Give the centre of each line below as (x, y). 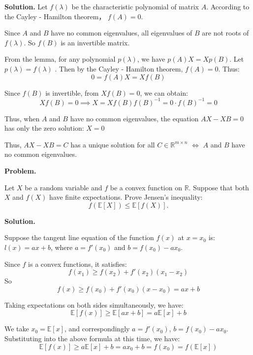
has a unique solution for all (113, 144)
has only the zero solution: (44, 128)
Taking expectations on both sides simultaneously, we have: (94, 304)
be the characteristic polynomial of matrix (135, 6)
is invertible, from (72, 92)
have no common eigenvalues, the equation (134, 118)
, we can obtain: (164, 92)
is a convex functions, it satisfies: (78, 264)
